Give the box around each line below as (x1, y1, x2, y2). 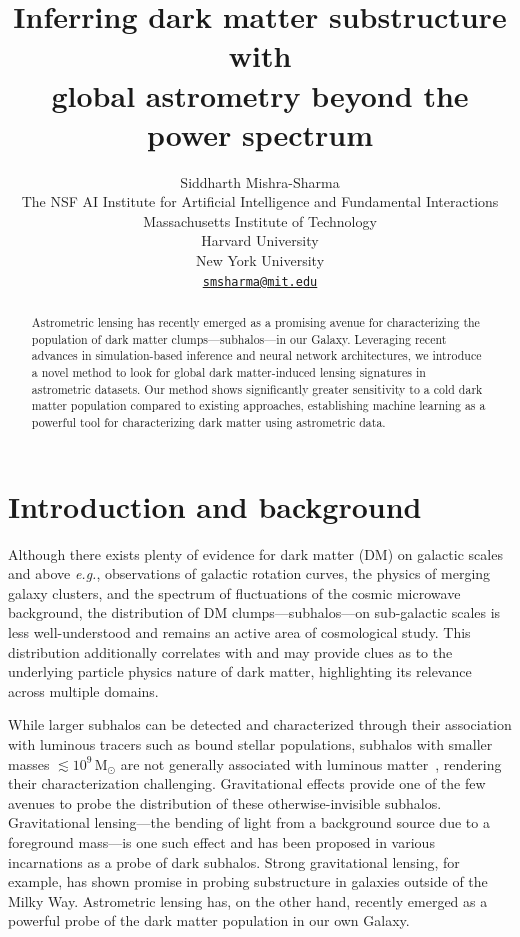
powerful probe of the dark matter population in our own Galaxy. (8, 910, 410, 931)
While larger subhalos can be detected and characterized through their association (8, 714, 512, 735)
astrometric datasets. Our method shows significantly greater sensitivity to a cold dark (31, 380, 483, 397)
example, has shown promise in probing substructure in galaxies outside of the (8, 871, 488, 892)
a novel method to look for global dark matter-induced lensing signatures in (31, 364, 426, 381)
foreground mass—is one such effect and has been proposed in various (8, 831, 435, 852)
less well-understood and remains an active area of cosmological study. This (8, 622, 471, 643)
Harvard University (201, 230, 319, 251)
